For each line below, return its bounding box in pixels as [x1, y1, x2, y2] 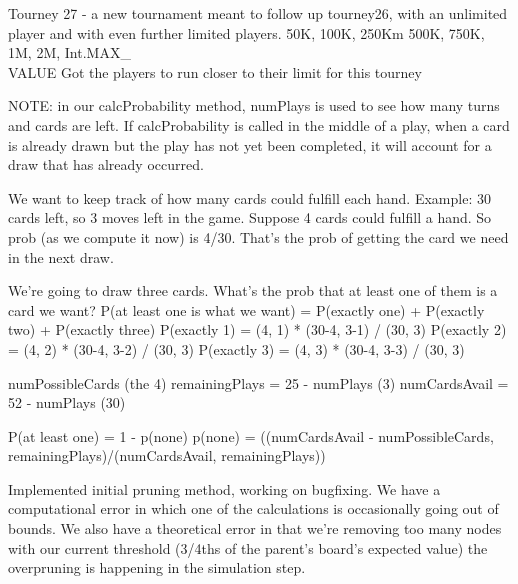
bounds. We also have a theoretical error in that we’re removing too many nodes [8, 518, 502, 539]
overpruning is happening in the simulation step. [8, 557, 306, 578]
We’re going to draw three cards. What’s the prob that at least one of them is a [8, 280, 498, 301]
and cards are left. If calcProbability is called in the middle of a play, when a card [8, 114, 510, 135]
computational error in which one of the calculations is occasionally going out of [8, 498, 499, 519]
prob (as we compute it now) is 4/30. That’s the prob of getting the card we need [8, 226, 509, 247]
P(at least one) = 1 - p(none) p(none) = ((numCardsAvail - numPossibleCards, [8, 425, 494, 446]
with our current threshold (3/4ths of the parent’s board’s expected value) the [8, 537, 488, 558]
